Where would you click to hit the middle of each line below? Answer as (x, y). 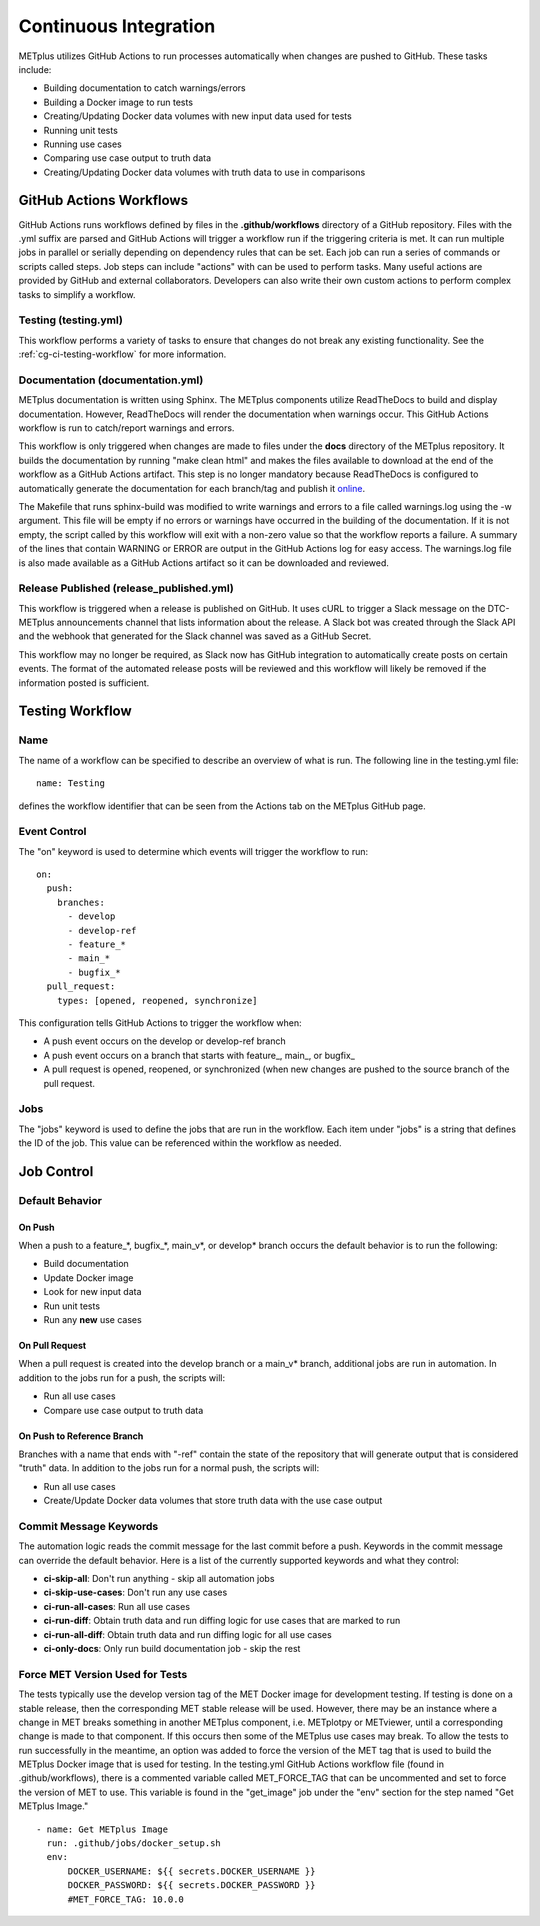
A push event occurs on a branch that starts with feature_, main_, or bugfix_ (199, 1055)
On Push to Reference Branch (81, 1436)
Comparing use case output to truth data (127, 158)
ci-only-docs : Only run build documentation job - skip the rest (172, 1648)
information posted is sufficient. (84, 682)
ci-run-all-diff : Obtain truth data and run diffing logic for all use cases (187, 1634)
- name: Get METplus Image (102, 1829)
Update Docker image (88, 1277)
